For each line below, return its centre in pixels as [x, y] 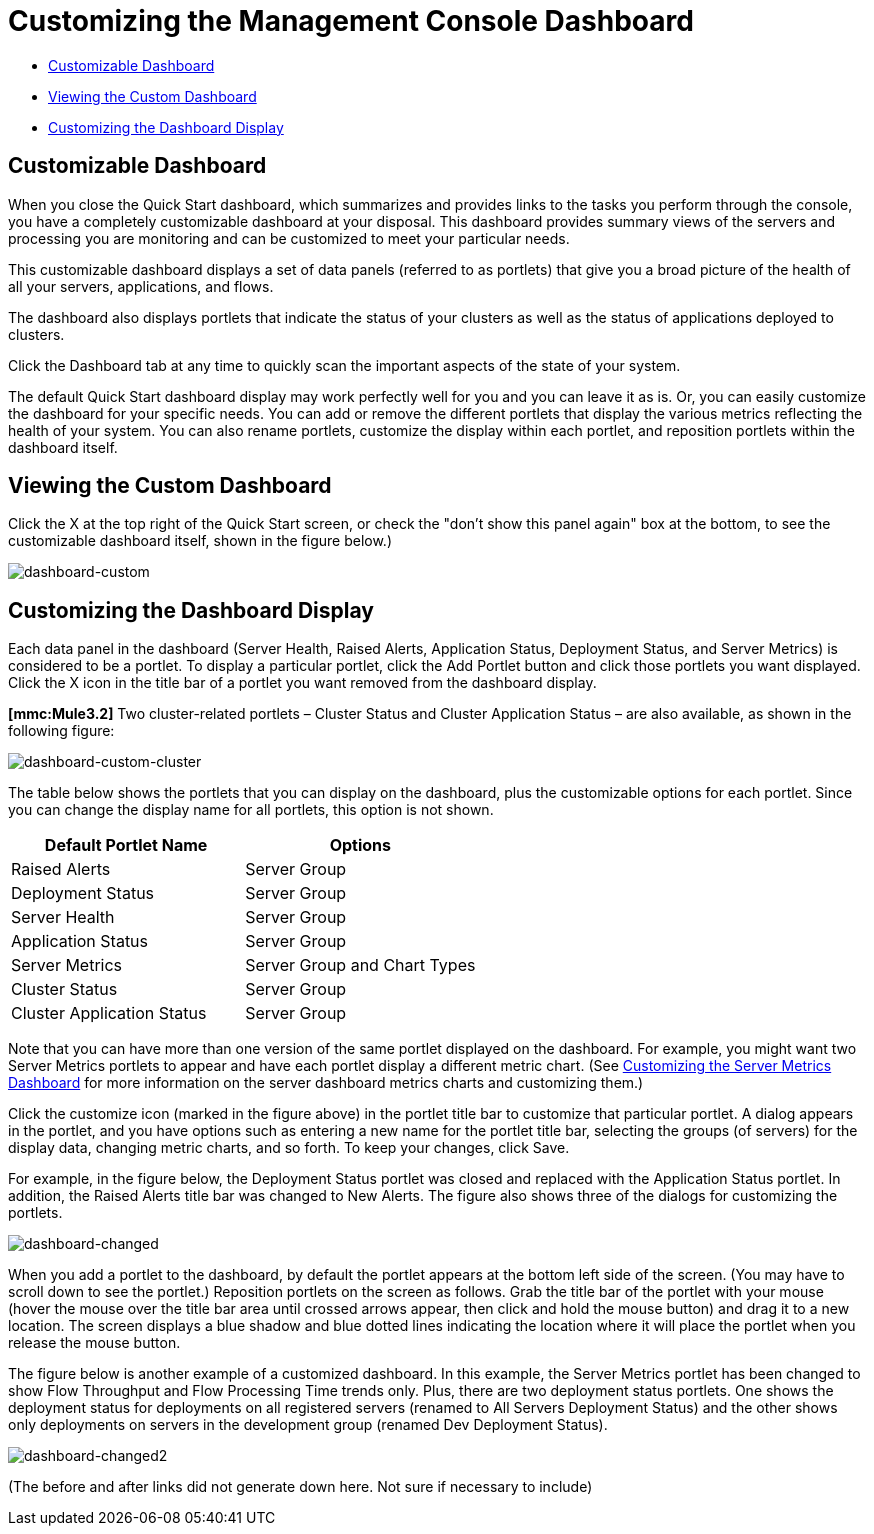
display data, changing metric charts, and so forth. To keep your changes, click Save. [289, 1148]
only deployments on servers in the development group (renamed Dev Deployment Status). [308, 1425]
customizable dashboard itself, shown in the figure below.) [200, 541]
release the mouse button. [94, 1343]
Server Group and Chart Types [360, 965]
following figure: [61, 731]
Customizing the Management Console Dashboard [351, 21]
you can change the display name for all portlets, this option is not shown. [251, 810]
